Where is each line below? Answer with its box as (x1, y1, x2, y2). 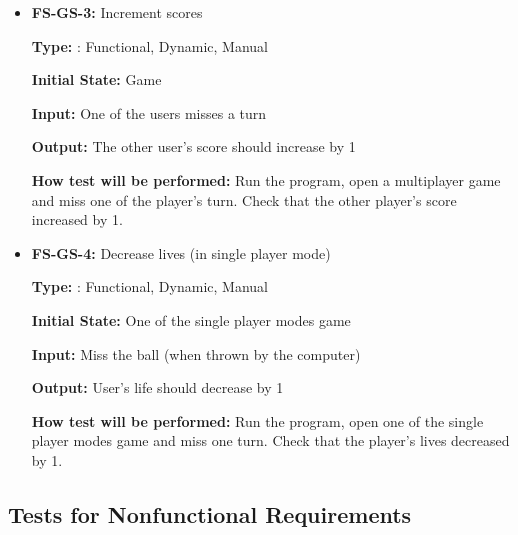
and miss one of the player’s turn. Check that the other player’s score (31, 189, 457, 210)
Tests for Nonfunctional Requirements (8, 498, 412, 529)
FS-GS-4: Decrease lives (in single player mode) (31, 242, 331, 263)
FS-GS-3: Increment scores (31, 2, 203, 22)
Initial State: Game (31, 69, 162, 90)
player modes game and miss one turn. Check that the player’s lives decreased (31, 430, 510, 451)
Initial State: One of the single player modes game (31, 309, 351, 330)
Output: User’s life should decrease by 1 (31, 377, 284, 398)
